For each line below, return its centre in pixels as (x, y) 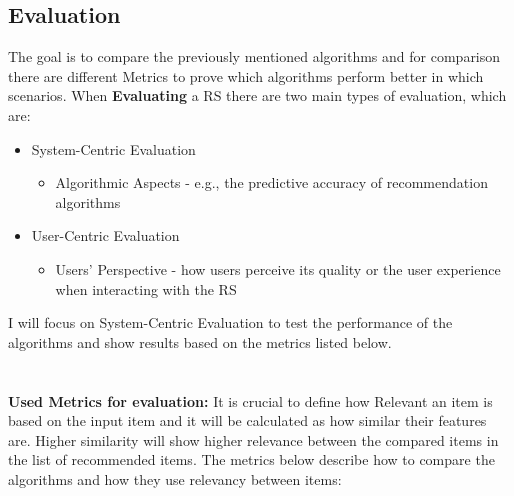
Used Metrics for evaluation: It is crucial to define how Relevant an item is (250, 400)
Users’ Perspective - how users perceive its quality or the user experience (278, 268)
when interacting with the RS (146, 288)
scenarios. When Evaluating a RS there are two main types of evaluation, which (257, 95)
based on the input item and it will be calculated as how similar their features (247, 420)
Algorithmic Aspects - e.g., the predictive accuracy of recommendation (271, 182)
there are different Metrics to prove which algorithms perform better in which (246, 75)
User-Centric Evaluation (105, 235)
